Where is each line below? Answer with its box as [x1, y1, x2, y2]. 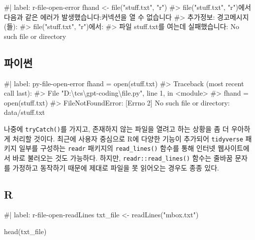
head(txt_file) [4, 226, 47, 236]
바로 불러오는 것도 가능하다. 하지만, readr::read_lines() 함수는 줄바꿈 [12, 152, 233, 163]
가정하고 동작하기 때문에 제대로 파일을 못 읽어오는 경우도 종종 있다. [12, 162, 219, 172]
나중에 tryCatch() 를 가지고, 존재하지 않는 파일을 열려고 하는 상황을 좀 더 [4, 123, 229, 134]
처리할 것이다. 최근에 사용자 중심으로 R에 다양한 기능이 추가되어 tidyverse [12, 133, 243, 143]
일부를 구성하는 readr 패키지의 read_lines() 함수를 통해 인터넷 [19, 143, 216, 153]
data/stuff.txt [4, 107, 45, 117]
